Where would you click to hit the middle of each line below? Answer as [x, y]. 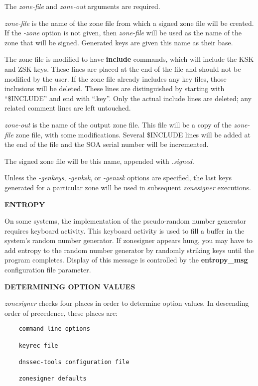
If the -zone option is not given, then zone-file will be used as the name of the [123, 33]
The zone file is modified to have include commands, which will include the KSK [129, 59]
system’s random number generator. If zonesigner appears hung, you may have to [129, 240]
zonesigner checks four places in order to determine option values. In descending [127, 303]
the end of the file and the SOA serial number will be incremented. [107, 144]
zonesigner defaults [53, 379]
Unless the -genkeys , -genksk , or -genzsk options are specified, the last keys [118, 178]
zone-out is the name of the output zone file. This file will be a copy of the [118, 124]
